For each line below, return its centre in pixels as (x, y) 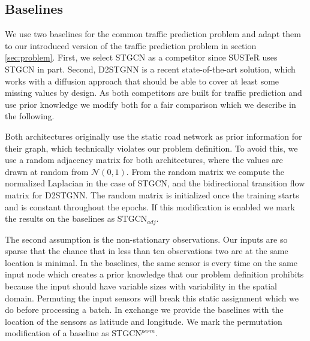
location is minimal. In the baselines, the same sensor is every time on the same (151, 262)
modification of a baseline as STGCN (73, 333)
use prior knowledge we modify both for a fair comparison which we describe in (151, 104)
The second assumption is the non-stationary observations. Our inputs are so (146, 239)
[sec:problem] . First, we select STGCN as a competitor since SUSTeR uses (141, 57)
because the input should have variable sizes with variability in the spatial (141, 286)
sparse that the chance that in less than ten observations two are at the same (147, 251)
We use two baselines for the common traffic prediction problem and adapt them (153, 34)
